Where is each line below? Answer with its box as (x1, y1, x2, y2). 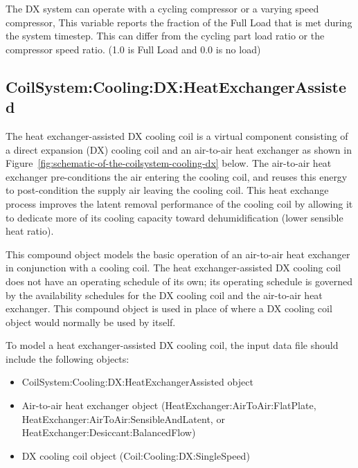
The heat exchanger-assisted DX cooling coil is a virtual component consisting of (6, 128, 348, 143)
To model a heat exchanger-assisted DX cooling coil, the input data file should (6, 338, 339, 352)
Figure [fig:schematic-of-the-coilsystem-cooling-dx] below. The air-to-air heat (6, 156, 332, 170)
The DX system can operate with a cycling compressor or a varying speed (6, 1, 319, 15)
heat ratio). (6, 224, 54, 238)
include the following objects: (6, 351, 129, 366)
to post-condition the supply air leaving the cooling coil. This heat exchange (6, 183, 329, 197)
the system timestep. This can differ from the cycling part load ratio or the (6, 28, 325, 43)
